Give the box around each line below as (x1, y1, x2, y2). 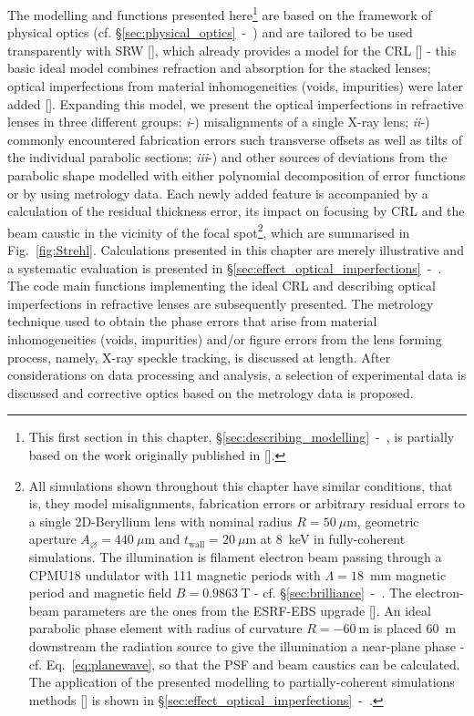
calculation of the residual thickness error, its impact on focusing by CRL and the (7, 201, 465, 220)
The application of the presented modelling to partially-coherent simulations (28, 672, 455, 691)
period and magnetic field (28, 583, 172, 602)
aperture (28, 529, 77, 548)
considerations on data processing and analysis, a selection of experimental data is (7, 365, 467, 384)
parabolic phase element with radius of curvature (28, 619, 303, 638)
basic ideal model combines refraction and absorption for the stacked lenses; (7, 58, 431, 77)
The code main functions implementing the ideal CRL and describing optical (7, 276, 436, 295)
